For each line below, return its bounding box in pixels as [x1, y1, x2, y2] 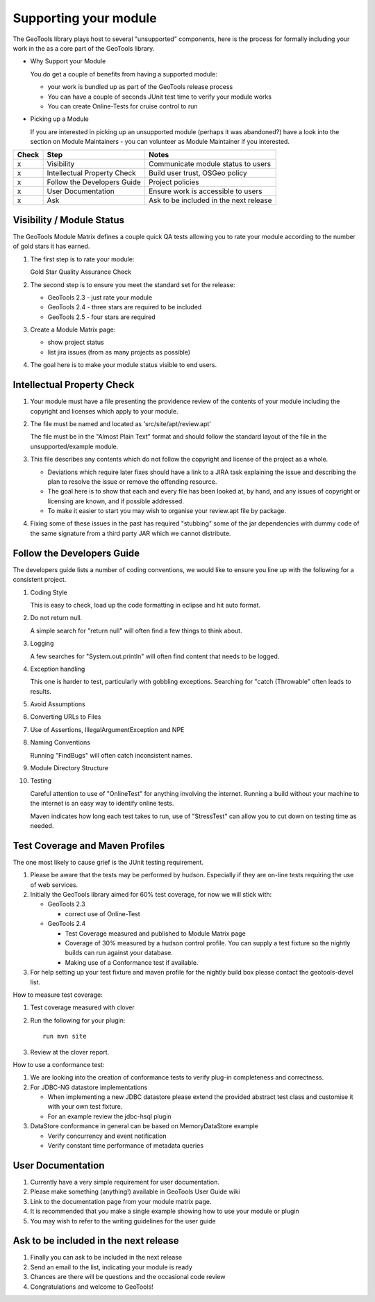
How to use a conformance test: [12, 1060, 105, 1068]
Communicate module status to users [148, 159, 271, 169]
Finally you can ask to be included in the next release [30, 1253, 183, 1262]
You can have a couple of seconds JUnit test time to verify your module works [47, 92, 272, 101]
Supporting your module [12, 10, 157, 26]
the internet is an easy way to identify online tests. [30, 799, 174, 808]
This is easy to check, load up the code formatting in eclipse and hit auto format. [30, 601, 260, 609]
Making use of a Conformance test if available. [65, 958, 199, 966]
